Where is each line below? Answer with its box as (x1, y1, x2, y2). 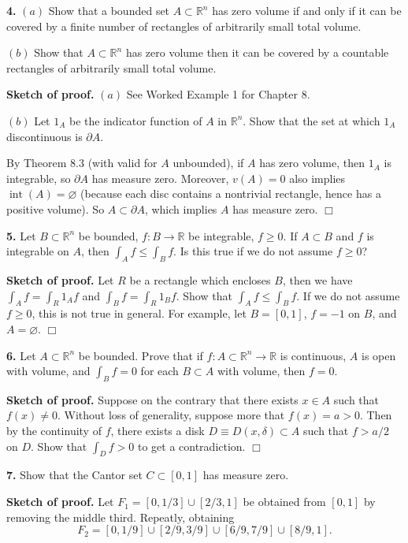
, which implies (144, 200, 217, 217)
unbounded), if (172, 154, 244, 171)
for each (140, 363, 179, 379)
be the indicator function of (69, 112, 202, 128)
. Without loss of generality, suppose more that (57, 407, 285, 423)
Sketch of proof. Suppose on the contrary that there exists (6, 391, 299, 407)
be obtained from (243, 493, 326, 510)
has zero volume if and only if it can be (212, 2, 402, 18)
